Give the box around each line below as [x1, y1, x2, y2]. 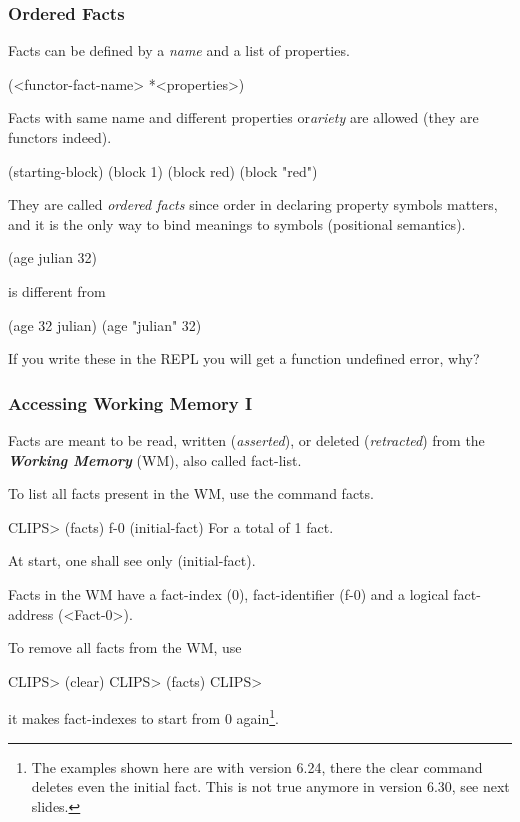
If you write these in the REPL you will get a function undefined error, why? [8, 348, 480, 369]
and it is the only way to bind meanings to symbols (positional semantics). [8, 213, 466, 234]
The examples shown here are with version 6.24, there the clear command [31, 756, 483, 777]
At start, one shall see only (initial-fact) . [8, 550, 256, 571]
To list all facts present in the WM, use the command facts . [8, 483, 374, 504]
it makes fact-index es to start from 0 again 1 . [8, 705, 279, 728]
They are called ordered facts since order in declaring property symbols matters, [8, 194, 498, 215]
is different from [8, 280, 106, 301]
